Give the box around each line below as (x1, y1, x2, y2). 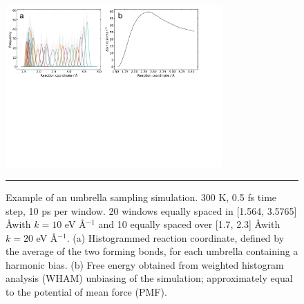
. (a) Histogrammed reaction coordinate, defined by (66, 230, 285, 245)
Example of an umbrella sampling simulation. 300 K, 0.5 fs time (6, 189, 277, 204)
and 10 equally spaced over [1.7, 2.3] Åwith (98, 217, 281, 231)
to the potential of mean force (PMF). (6, 285, 167, 299)
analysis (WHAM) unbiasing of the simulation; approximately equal (6, 271, 293, 285)
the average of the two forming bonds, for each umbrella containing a (6, 244, 298, 258)
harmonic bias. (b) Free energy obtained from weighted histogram (6, 257, 284, 272)
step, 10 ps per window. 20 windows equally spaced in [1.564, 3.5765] (6, 203, 297, 218)
